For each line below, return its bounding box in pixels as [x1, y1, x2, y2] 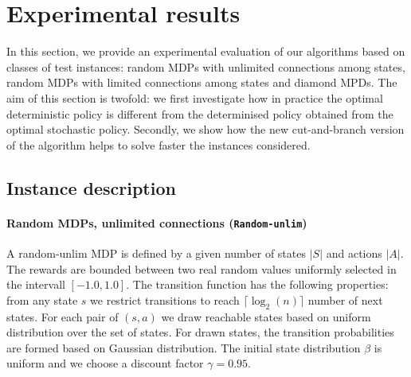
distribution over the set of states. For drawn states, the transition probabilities [6, 324, 394, 340]
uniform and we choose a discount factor [6, 355, 204, 371]
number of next [307, 291, 383, 308]
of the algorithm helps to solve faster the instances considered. [6, 136, 311, 153]
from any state [6, 291, 78, 308]
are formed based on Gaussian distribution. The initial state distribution [6, 339, 361, 356]
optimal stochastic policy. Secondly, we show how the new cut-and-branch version [6, 121, 405, 138]
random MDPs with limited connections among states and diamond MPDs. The [6, 74, 397, 91]
